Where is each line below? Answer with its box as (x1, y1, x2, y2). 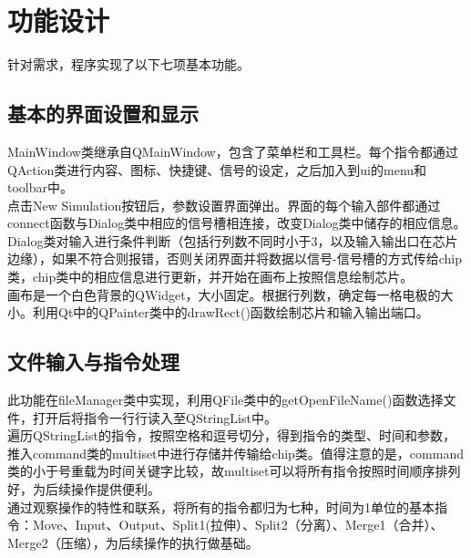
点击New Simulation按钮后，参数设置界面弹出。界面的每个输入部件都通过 (7, 195, 441, 214)
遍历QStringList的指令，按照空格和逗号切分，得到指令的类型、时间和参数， (7, 426, 456, 445)
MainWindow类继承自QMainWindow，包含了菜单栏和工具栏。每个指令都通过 (7, 141, 458, 160)
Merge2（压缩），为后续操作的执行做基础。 (7, 532, 259, 552)
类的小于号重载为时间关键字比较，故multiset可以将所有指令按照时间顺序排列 (7, 461, 461, 480)
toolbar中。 (7, 178, 74, 197)
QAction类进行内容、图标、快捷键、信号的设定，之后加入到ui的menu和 (7, 160, 427, 179)
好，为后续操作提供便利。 (7, 480, 160, 499)
